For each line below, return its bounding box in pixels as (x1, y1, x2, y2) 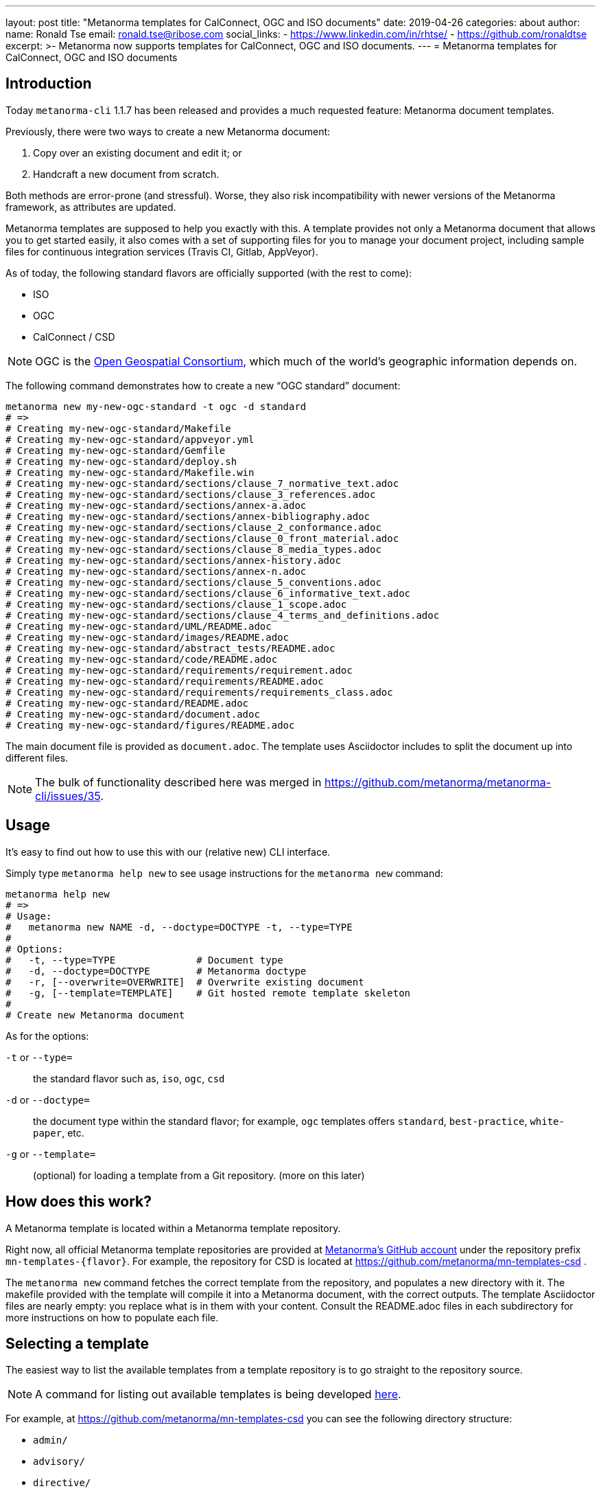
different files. (5, 751, 69, 764)
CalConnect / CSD (33, 330, 115, 343)
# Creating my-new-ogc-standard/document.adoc (5, 708, 260, 720)
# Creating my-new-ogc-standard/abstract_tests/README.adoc (5, 642, 335, 654)
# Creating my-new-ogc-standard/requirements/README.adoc (5, 675, 324, 687)
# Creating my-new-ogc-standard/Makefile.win (5, 466, 255, 478)
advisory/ (33, 1456, 85, 1468)
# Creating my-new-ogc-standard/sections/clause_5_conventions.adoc (5, 576, 381, 588)
